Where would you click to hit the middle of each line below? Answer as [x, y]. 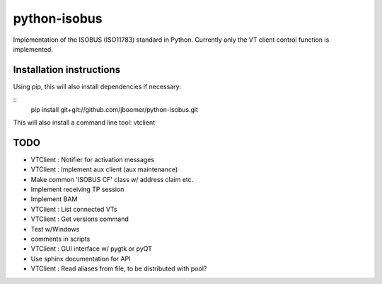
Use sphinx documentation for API [81, 259]
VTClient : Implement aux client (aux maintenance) [104, 169]
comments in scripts [60, 239]
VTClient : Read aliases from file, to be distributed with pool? [119, 268]
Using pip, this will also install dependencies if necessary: [97, 86]
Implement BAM [54, 199]
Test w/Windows [55, 229]
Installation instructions [66, 70]
